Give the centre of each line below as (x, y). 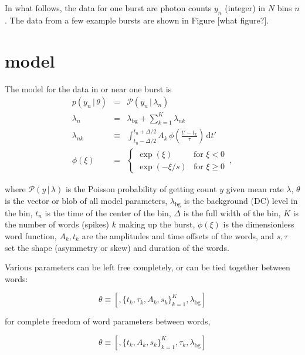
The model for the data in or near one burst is (88, 88)
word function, (31, 235)
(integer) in (245, 8)
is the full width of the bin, (232, 212)
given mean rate (255, 189)
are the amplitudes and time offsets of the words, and (178, 235)
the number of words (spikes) (57, 224)
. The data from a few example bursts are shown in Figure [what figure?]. (137, 20)
